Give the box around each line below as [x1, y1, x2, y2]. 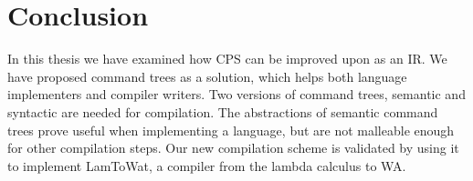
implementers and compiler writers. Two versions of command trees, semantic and [7, 85, 466, 104]
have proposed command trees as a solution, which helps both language [7, 66, 407, 85]
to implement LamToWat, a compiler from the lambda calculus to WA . [7, 156, 406, 175]
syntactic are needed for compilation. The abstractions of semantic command [7, 102, 438, 121]
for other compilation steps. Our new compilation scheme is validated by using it [7, 138, 459, 157]
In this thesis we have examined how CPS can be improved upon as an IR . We [7, 49, 447, 68]
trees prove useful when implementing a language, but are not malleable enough [7, 120, 455, 139]
